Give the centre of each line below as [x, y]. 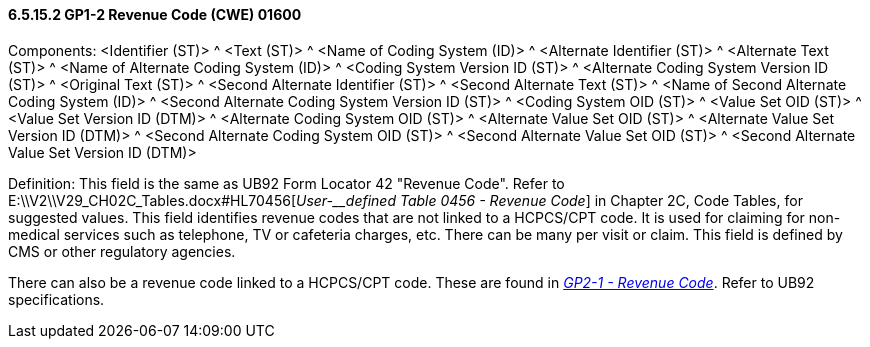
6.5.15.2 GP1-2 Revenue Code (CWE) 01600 [155, 14]
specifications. [56, 299]
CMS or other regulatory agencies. [122, 251]
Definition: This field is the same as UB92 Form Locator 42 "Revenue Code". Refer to [286, 183]
